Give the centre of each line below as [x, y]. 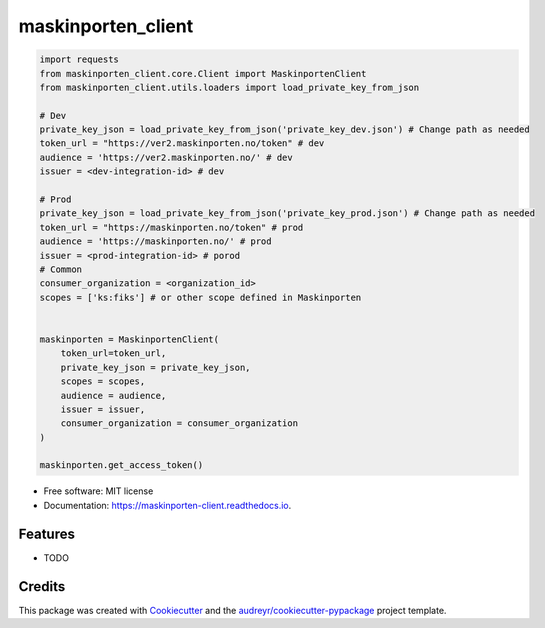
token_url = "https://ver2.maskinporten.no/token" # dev [182, 143]
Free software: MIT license [98, 491]
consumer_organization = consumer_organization [179, 423]
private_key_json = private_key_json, [155, 367]
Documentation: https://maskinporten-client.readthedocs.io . [167, 505]
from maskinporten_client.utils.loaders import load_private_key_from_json [229, 87]
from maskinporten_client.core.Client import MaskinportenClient [203, 73]
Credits [42, 586]
